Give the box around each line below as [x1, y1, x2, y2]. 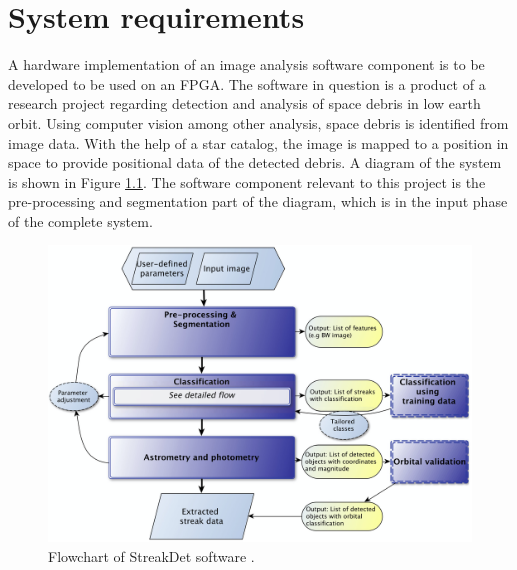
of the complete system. [8, 210, 153, 231]
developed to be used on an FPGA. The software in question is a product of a [8, 73, 486, 94]
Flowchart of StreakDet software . [48, 545, 255, 566]
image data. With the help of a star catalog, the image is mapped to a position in [8, 132, 509, 153]
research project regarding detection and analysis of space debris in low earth [8, 93, 481, 114]
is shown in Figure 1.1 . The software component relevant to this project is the [8, 171, 486, 192]
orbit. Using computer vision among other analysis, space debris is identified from [8, 112, 509, 133]
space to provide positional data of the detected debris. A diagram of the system [8, 152, 502, 173]
